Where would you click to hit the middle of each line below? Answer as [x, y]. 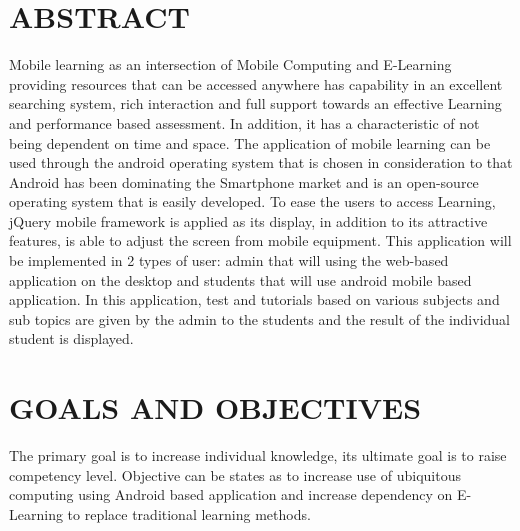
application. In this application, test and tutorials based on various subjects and [254, 299]
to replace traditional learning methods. [189, 513]
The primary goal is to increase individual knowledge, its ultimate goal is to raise [258, 455]
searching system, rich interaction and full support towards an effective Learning [255, 103]
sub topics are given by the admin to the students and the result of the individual [259, 318]
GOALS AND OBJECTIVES [215, 407]
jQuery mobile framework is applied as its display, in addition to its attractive [248, 220]
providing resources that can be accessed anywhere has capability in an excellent [256, 83]
